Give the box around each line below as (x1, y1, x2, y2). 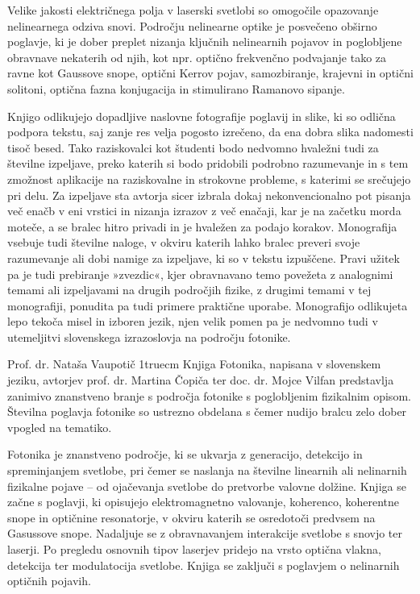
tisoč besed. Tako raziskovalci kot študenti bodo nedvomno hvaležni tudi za (7, 139, 379, 156)
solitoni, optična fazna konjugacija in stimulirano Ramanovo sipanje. (7, 80, 345, 97)
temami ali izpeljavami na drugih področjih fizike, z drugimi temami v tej (7, 281, 372, 298)
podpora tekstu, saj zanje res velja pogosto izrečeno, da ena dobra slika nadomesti (7, 123, 414, 140)
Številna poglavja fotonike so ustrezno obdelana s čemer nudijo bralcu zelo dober (7, 403, 407, 420)
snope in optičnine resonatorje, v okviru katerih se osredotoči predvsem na (7, 509, 376, 525)
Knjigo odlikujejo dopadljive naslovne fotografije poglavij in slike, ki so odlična (7, 107, 396, 124)
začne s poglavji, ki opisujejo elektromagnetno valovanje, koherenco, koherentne (7, 493, 399, 510)
